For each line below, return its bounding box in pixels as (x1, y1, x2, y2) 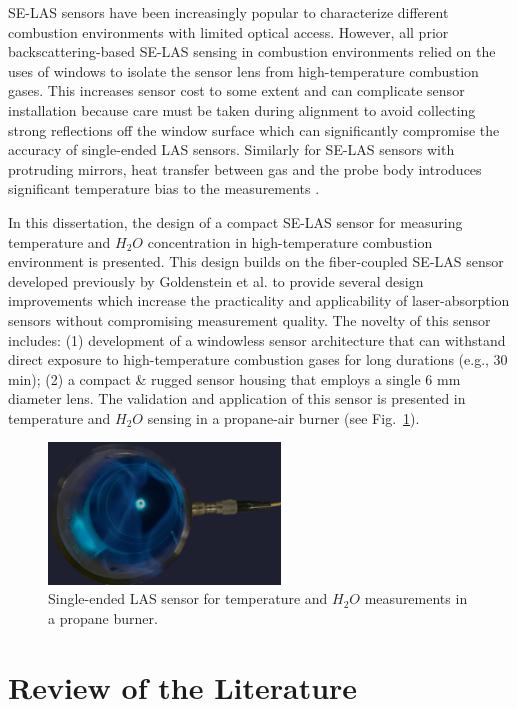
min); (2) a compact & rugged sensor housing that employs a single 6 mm (8, 368, 461, 389)
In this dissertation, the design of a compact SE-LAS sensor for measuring (8, 211, 463, 232)
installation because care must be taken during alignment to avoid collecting (8, 99, 476, 120)
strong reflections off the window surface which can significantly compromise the (8, 119, 500, 140)
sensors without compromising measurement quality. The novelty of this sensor (8, 309, 491, 330)
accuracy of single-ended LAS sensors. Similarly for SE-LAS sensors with (8, 139, 455, 160)
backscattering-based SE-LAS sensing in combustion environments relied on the (8, 41, 496, 62)
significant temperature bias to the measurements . (8, 178, 320, 199)
